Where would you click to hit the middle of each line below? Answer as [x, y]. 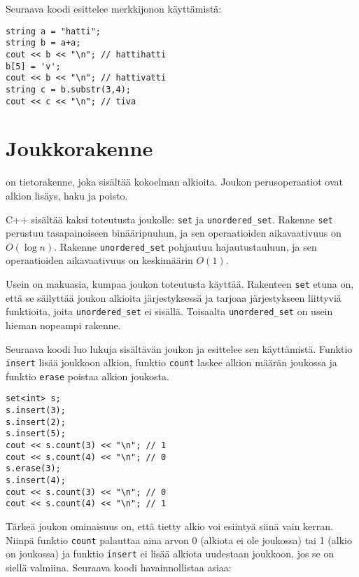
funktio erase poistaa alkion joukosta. [87, 376]
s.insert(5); [36, 434]
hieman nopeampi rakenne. [63, 325]
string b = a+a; [43, 43]
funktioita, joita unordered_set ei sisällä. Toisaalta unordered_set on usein [169, 311]
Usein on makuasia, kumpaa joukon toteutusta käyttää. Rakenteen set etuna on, [180, 284]
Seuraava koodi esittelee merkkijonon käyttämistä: [114, 8]
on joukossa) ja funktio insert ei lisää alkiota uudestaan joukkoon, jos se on [170, 554]
